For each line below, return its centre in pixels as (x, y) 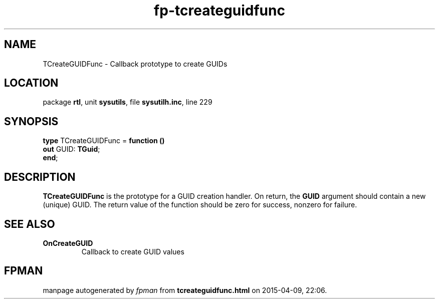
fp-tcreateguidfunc (220, 11)
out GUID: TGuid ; (71, 149)
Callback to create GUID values (133, 251)
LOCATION (31, 83)
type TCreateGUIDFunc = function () (104, 141)
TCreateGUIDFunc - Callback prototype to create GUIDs (135, 64)
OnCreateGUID (68, 243)
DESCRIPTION (40, 177)
